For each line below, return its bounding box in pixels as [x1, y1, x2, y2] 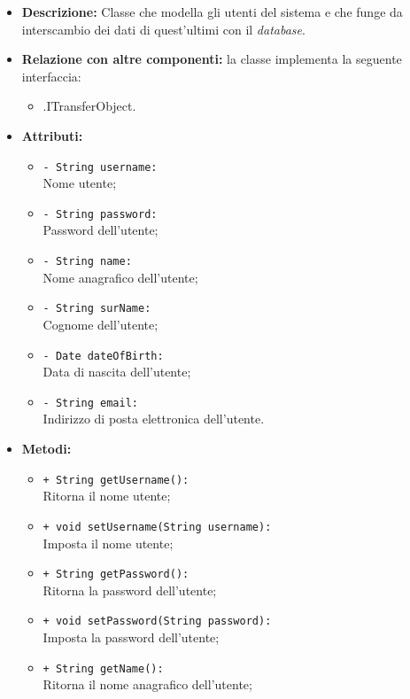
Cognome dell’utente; [43, 315, 159, 333]
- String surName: [43, 302, 151, 315]
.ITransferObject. [43, 97, 136, 115]
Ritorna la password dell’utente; [43, 580, 217, 599]
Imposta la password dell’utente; [43, 628, 220, 647]
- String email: [43, 396, 138, 409]
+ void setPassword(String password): [43, 615, 272, 628]
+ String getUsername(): [43, 473, 190, 486]
